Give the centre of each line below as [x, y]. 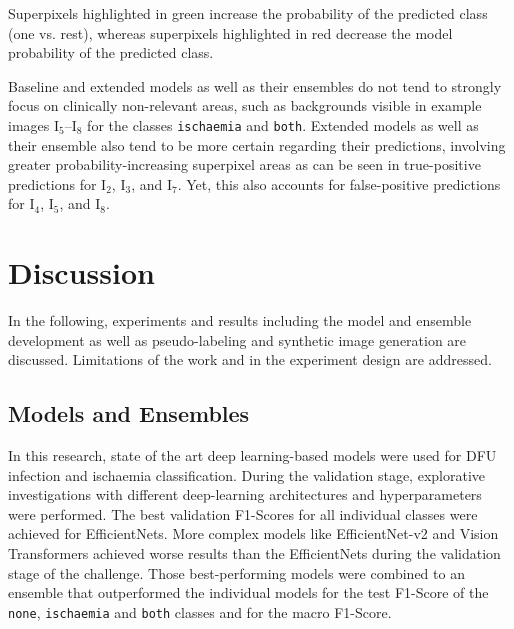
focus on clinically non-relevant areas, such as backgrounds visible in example [245, 105]
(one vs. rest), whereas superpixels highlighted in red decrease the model [230, 32]
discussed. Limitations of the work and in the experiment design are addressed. [250, 359]
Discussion [81, 272]
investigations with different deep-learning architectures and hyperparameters [245, 494]
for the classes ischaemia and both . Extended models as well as [283, 124]
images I [34, 124]
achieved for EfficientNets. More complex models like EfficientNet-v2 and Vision [253, 533]
